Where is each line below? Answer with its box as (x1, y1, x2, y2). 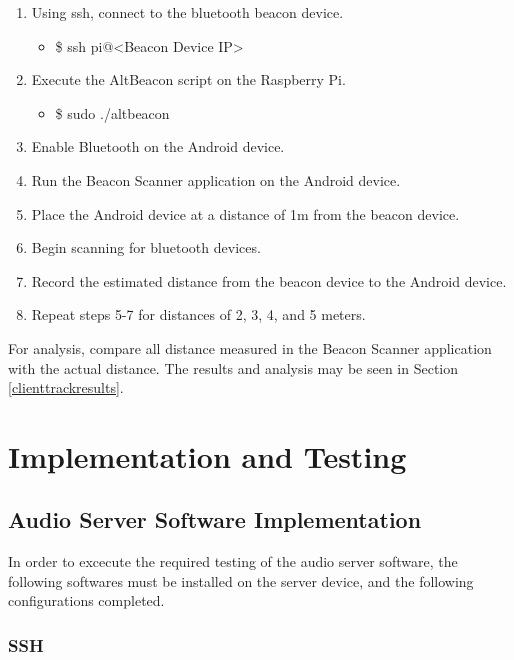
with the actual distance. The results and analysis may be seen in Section (8, 357, 459, 378)
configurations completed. (8, 590, 165, 611)
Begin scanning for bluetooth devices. (31, 237, 261, 258)
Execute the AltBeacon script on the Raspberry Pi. (31, 69, 346, 90)
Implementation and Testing (8, 435, 407, 476)
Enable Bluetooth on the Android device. (31, 136, 285, 157)
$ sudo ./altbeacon (55, 102, 170, 123)
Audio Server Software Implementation (8, 504, 422, 535)
